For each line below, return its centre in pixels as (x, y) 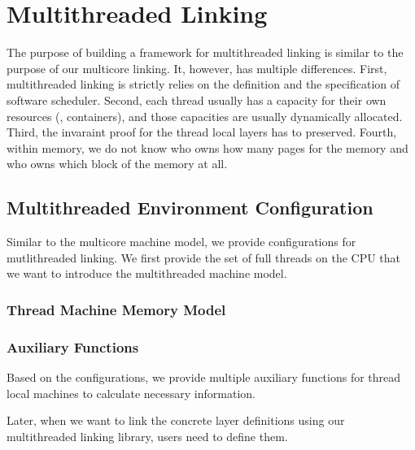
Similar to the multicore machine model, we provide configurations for (181, 242)
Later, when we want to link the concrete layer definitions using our (176, 420)
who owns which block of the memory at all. (117, 164)
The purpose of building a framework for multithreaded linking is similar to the (205, 52)
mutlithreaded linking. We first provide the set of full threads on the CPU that (204, 257)
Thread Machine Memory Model (116, 309)
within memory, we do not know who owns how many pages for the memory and (207, 147)
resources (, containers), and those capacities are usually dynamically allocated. (205, 116)
